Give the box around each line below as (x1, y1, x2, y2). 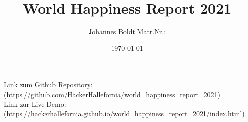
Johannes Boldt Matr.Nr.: (88, 26, 166, 37)
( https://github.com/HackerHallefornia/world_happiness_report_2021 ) (4, 89, 220, 99)
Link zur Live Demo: (4, 99, 66, 109)
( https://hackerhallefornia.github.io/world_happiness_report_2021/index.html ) (4, 108, 245, 119)
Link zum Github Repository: (4, 80, 93, 90)
